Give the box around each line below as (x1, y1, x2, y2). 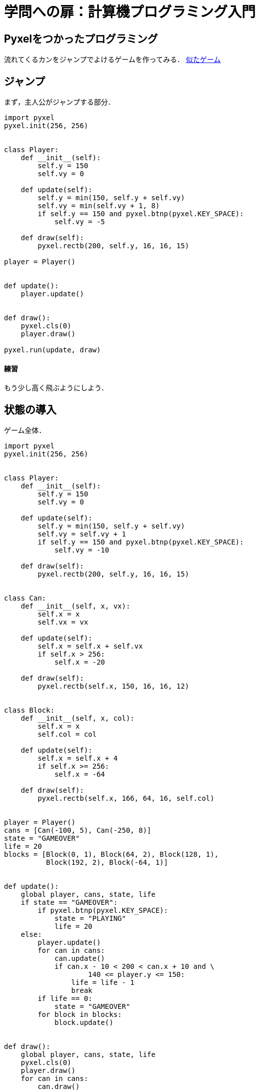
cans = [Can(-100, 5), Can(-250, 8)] (4, 826, 152, 835)
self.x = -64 (54, 770, 105, 779)
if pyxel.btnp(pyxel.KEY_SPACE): (37, 906, 168, 915)
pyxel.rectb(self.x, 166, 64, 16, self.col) (37, 794, 215, 803)
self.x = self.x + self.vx (37, 642, 143, 651)
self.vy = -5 (54, 218, 105, 226)
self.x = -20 (54, 658, 105, 667)
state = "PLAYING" (54, 914, 126, 923)
